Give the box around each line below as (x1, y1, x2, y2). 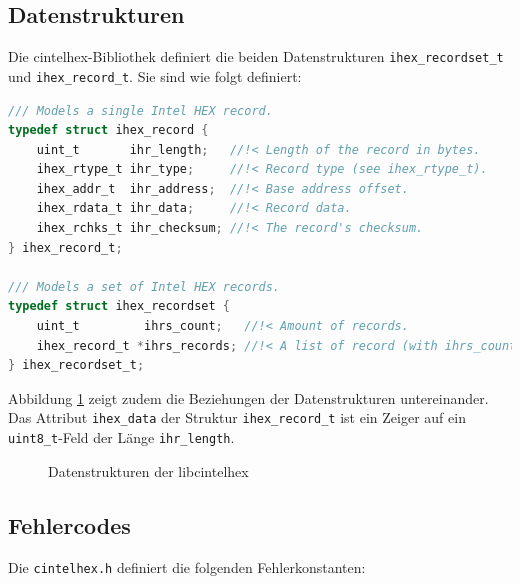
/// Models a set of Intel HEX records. (8, 279, 281, 294)
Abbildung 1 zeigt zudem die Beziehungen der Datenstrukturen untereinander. (8, 387, 489, 408)
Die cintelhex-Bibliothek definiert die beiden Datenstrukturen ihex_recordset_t (8, 46, 504, 67)
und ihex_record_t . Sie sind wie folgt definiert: (8, 65, 302, 86)
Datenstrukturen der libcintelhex (48, 460, 249, 481)
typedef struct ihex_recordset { (8, 299, 230, 314)
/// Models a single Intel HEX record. (8, 103, 273, 118)
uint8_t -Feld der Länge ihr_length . (8, 427, 235, 448)
